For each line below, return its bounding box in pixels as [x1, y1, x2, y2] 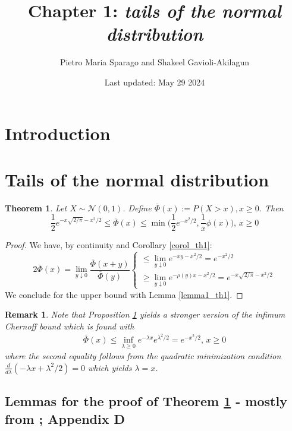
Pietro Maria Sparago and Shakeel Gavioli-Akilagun [59, 56, 250, 68]
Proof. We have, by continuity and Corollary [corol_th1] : [5, 239, 212, 251]
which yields [88, 361, 132, 373]
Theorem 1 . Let [5, 201, 67, 214]
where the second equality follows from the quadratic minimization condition [5, 350, 281, 362]
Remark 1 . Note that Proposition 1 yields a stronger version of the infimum [5, 308, 285, 321]
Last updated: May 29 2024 [104, 75, 205, 88]
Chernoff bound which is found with [5, 319, 134, 332]
